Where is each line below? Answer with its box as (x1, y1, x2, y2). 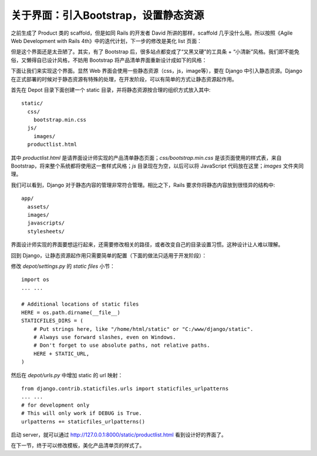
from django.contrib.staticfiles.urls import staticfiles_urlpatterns (21, 385, 229, 392)
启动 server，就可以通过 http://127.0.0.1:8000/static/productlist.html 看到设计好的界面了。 (11, 431, 227, 438)
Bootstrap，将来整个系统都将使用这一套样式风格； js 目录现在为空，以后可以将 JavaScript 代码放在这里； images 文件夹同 (11, 162, 304, 170)
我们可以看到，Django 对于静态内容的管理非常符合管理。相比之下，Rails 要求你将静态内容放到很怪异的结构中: (11, 181, 275, 188)
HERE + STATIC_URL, (33, 350, 90, 357)
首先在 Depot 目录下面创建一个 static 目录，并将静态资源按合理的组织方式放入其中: (11, 86, 211, 93)
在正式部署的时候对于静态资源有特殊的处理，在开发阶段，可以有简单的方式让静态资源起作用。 (11, 75, 237, 82)
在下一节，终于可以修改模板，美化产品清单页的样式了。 (11, 442, 145, 449)
